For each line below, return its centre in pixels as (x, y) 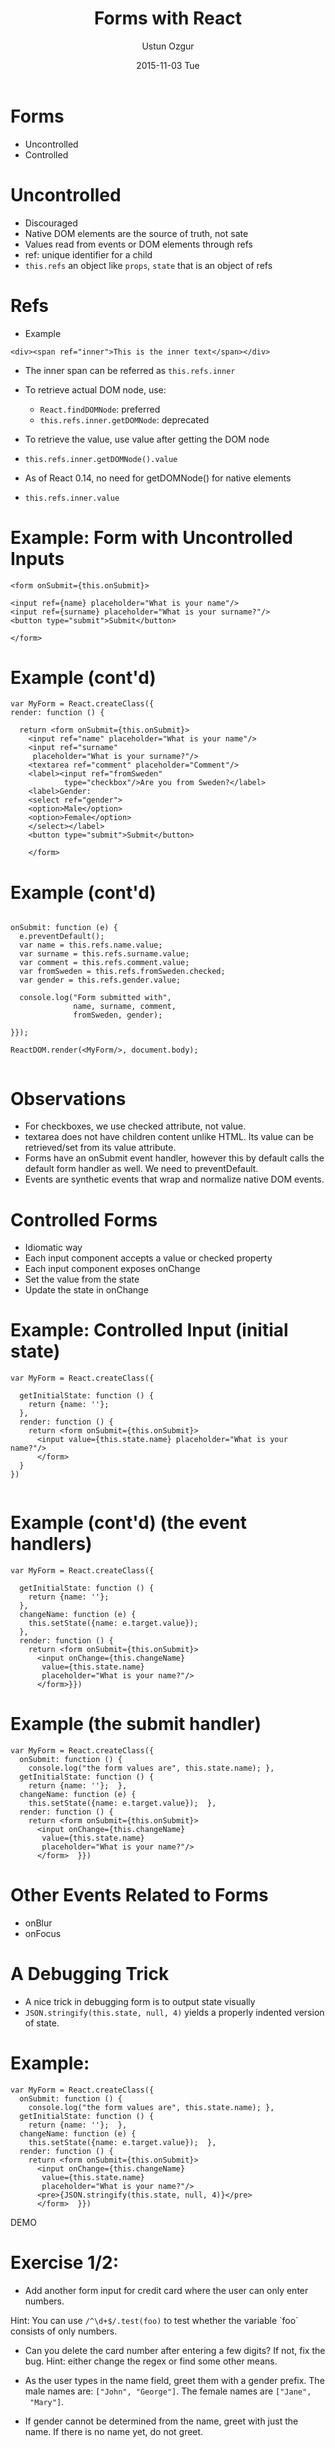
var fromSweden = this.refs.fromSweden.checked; (122, 972)
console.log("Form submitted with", (95, 998)
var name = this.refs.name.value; (91, 945)
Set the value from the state (82, 1279)
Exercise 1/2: (65, 2263)
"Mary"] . (47, 2401)
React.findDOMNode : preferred (100, 409)
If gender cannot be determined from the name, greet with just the (161, 2421)
